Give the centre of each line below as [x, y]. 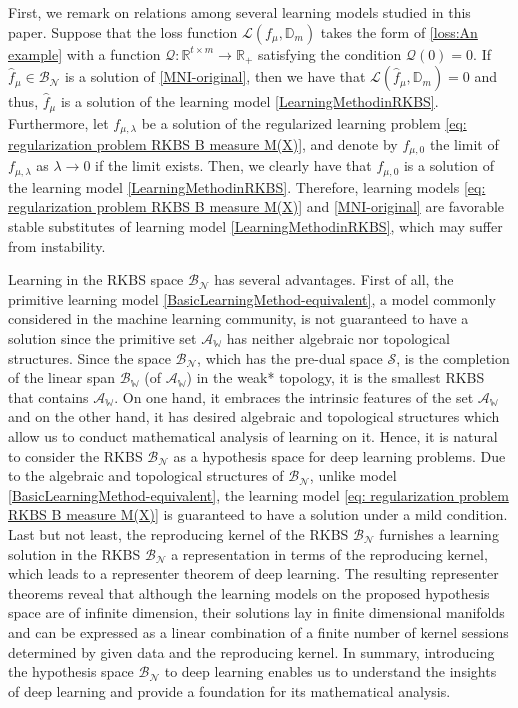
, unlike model [353, 475]
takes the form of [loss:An [399, 31]
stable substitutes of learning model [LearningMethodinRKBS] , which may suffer [255, 226]
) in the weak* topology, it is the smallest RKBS [335, 377]
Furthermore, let [58, 122]
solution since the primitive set [102, 338]
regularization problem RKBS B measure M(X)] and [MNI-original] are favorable [256, 206]
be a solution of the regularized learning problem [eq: [304, 122]
